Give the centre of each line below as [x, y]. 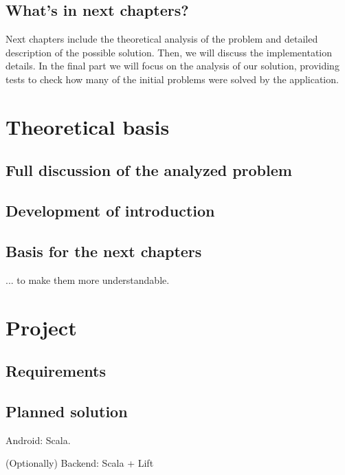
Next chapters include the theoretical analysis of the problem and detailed [162, 39]
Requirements [56, 371]
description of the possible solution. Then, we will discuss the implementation [169, 52]
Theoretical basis [88, 126]
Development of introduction [110, 211]
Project [41, 327]
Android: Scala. [38, 440]
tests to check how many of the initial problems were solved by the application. [172, 79]
